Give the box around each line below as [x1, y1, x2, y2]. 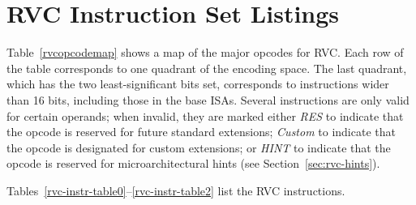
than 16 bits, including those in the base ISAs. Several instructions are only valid [6, 91, 410, 108]
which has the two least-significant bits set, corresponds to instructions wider [6, 75, 389, 92]
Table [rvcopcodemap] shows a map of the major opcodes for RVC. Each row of [6, 44, 404, 61]
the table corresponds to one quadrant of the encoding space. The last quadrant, [6, 59, 407, 76]
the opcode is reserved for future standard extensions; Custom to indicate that [6, 123, 396, 140]
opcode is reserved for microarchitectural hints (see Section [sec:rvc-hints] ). [6, 155, 380, 172]
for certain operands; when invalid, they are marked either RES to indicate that [6, 107, 404, 124]
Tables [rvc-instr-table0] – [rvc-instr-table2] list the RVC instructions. [6, 182, 345, 199]
